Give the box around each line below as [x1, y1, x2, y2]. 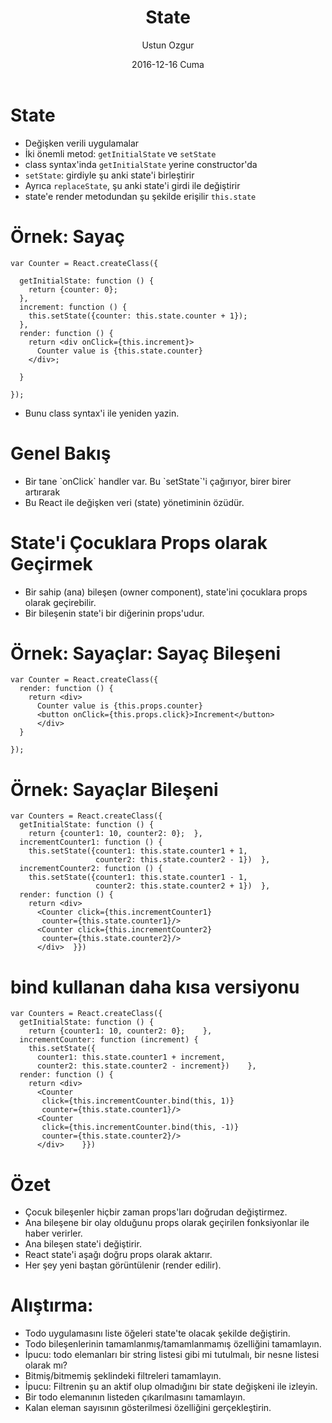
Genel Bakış [10, 442, 112, 465]
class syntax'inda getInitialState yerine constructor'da [24, 158, 258, 170]
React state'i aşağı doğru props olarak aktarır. [24, 1249, 213, 1261]
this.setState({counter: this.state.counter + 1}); [28, 311, 248, 321]
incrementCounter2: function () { [19, 864, 163, 874]
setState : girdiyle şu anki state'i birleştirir [24, 169, 195, 181]
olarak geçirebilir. [24, 596, 97, 608]
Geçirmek [10, 552, 93, 575]
